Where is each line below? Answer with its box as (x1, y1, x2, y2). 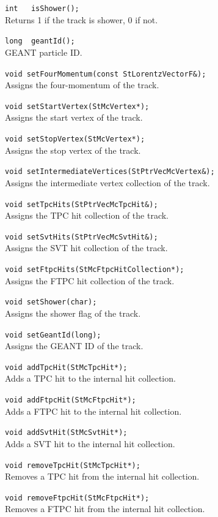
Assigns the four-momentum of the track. (5, 78, 159, 91)
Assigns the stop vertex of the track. (5, 143, 141, 156)
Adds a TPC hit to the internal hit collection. (5, 372, 176, 385)
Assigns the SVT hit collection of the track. (5, 241, 168, 254)
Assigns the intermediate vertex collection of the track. (5, 176, 210, 189)
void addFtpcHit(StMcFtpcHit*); (5, 396, 136, 404)
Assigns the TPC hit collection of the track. (5, 209, 169, 222)
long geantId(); (5, 37, 75, 46)
